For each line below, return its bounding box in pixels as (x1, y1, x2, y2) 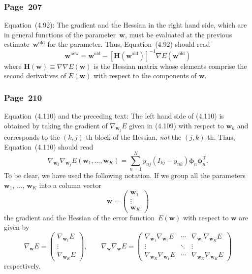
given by (4, 222, 30, 232)
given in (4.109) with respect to (129, 120, 224, 130)
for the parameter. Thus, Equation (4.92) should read (47, 39, 210, 49)
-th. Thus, (205, 131, 235, 142)
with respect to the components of (93, 70, 197, 81)
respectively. (4, 261, 41, 271)
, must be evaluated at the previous (125, 29, 232, 39)
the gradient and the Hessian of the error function (4, 212, 155, 222)
